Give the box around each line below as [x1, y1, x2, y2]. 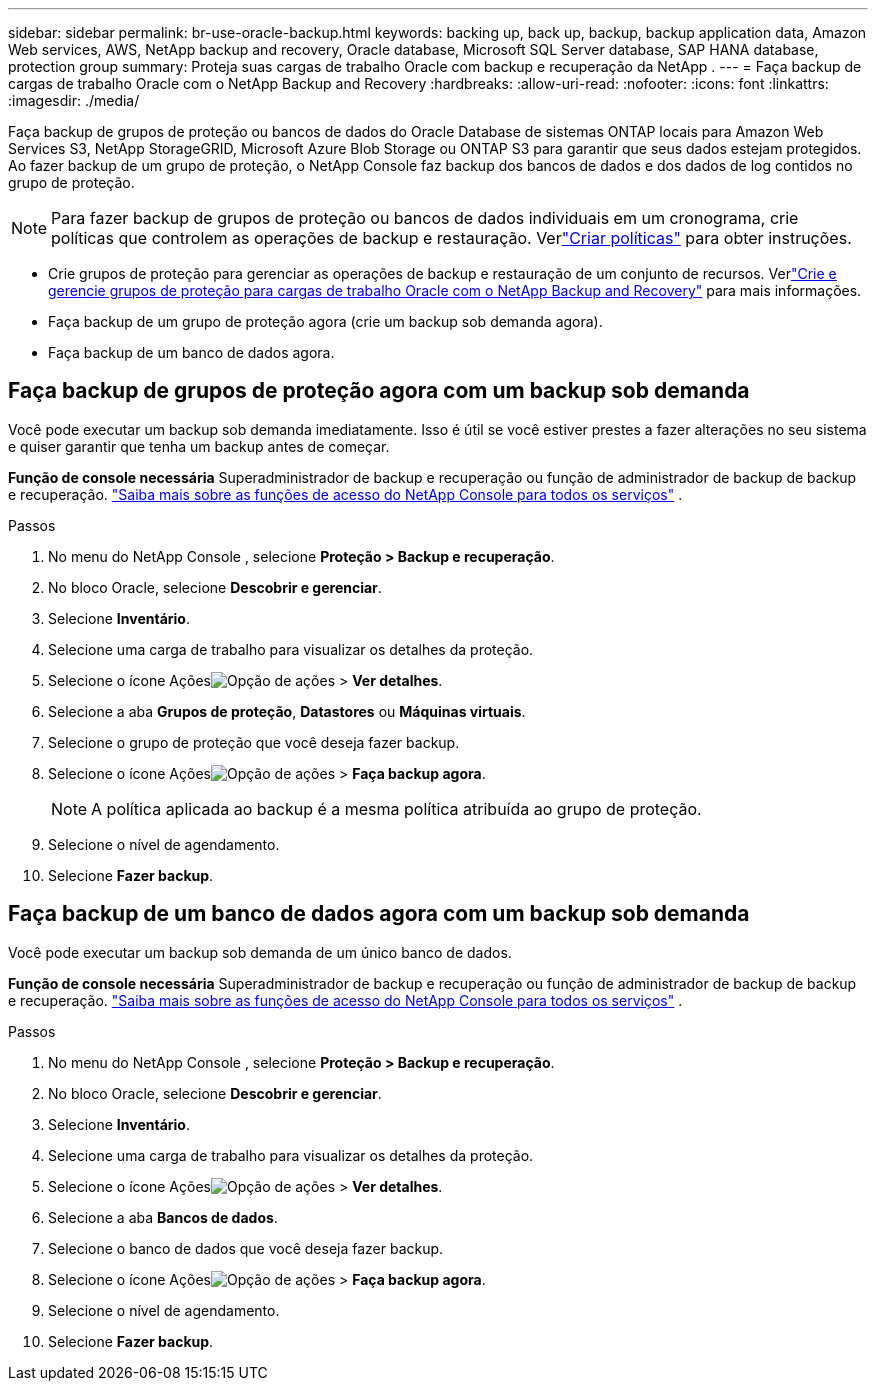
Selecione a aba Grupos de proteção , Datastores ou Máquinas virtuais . [48, 702, 526, 720]
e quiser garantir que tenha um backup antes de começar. [8, 437, 390, 455]
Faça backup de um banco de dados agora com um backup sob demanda [8, 901, 750, 927]
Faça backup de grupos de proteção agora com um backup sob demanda [8, 378, 750, 404]
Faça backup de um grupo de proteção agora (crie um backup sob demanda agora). [48, 313, 603, 330]
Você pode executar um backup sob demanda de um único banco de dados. [8, 943, 512, 961]
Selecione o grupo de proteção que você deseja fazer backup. [48, 733, 460, 751]
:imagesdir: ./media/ [8, 92, 140, 109]
